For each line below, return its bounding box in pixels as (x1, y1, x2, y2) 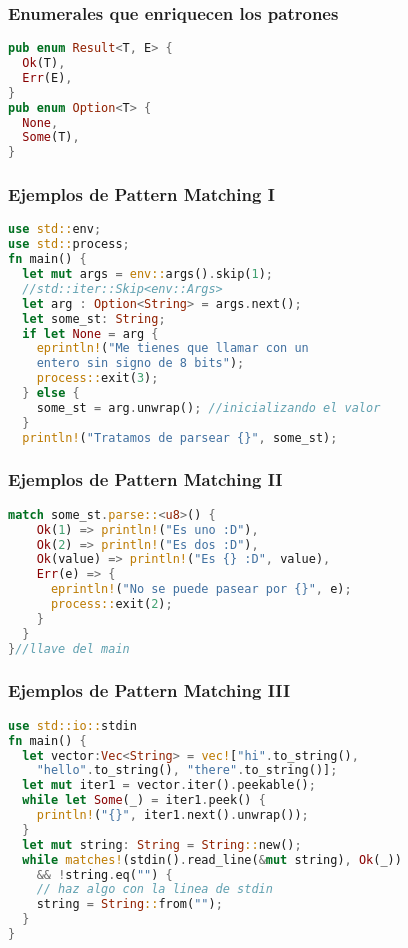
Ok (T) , (22, 56, 66, 71)
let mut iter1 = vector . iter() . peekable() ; (22, 778, 316, 793)
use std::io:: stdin (8, 718, 137, 733)
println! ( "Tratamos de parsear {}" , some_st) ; (22, 430, 338, 445)
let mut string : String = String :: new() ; (22, 837, 302, 852)
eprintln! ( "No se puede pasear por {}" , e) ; (50, 582, 352, 597)
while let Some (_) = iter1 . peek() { (22, 793, 266, 808)
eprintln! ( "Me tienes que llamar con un (36, 341, 309, 356)
